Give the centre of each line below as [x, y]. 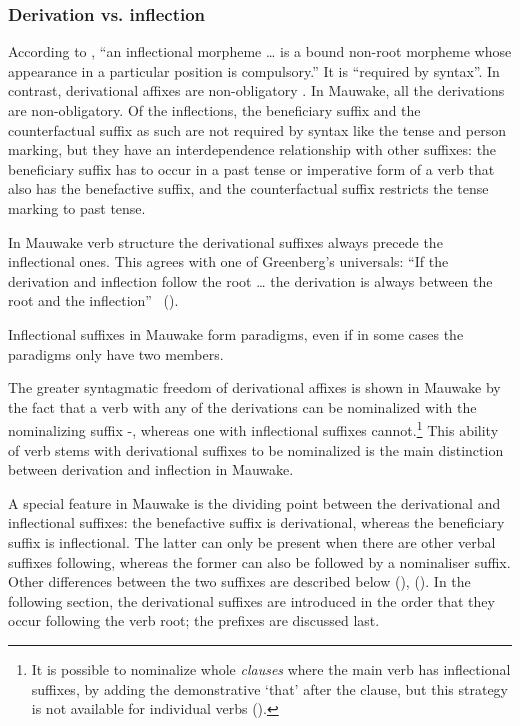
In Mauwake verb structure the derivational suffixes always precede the [225, 241]
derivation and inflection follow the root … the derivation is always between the [250, 280]
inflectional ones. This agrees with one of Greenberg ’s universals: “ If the [228, 261]
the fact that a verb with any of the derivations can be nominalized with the [242, 406]
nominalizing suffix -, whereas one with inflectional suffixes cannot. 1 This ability [253, 428]
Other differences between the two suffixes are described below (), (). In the [239, 581]
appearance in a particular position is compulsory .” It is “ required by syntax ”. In [254, 70]
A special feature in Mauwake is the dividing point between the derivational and [254, 502]
